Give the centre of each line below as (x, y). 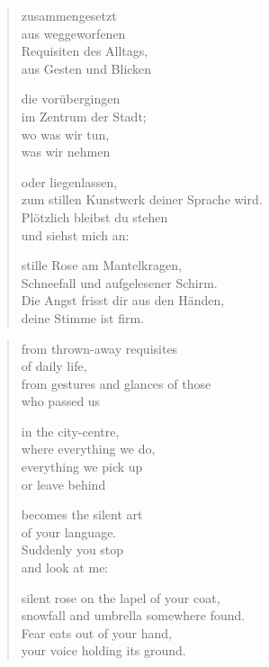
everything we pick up (82, 467)
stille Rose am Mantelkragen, (101, 265)
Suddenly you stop (72, 550)
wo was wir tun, (65, 134)
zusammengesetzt (69, 15)
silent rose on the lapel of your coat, (121, 597)
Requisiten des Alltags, (85, 51)
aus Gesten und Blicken (86, 68)
